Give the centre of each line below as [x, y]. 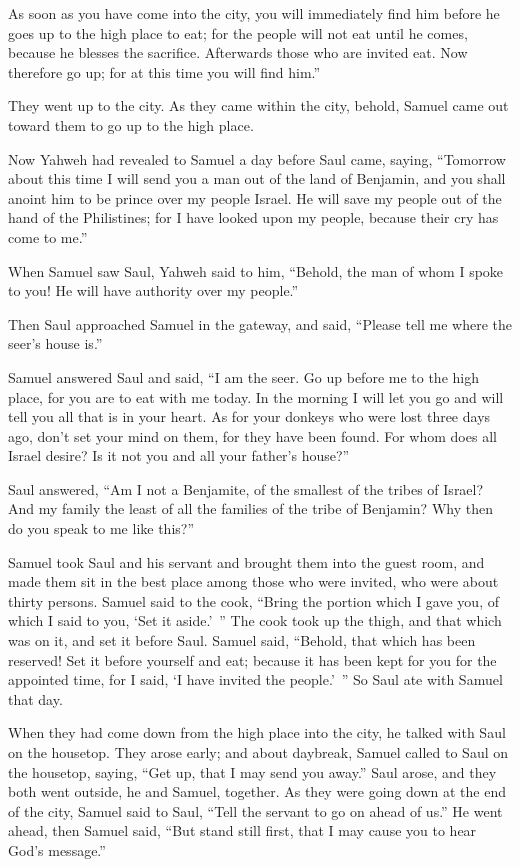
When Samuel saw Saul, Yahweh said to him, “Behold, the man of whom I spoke [256, 270]
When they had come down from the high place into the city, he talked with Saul [257, 732]
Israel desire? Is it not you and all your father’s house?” [179, 455]
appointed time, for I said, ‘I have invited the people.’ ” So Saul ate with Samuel [255, 679]
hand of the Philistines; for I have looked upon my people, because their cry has [253, 217]
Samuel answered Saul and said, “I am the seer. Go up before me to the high [243, 376]
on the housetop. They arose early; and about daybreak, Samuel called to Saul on [258, 752]
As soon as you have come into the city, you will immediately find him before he [254, 13]
